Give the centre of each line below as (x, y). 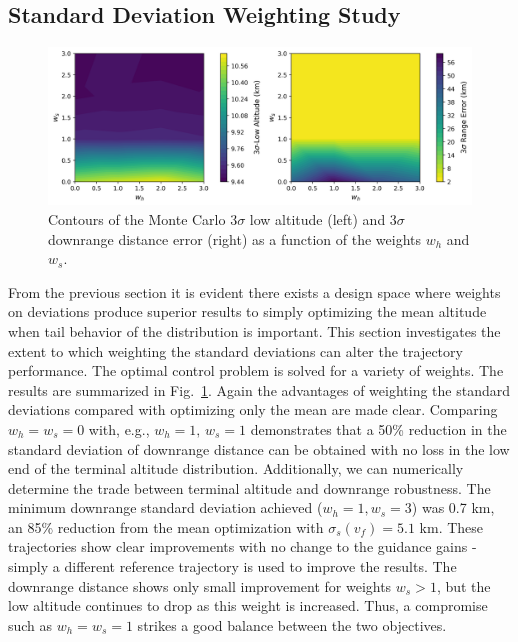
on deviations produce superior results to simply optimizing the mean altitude (247, 311)
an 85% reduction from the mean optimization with (166, 526)
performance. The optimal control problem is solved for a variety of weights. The (256, 370)
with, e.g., (119, 428)
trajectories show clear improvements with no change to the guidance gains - (242, 546)
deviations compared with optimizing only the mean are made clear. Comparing (253, 409)
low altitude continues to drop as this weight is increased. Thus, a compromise (248, 605)
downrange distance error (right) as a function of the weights (234, 238)
